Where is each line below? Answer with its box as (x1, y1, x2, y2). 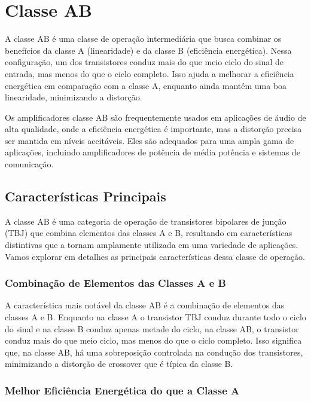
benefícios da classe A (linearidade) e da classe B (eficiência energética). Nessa (5, 44, 292, 56)
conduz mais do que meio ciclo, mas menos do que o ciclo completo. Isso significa (5, 334, 302, 347)
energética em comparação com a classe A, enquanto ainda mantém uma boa (5, 79, 287, 91)
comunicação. (5, 158, 54, 170)
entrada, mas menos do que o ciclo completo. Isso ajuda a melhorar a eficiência (5, 67, 294, 79)
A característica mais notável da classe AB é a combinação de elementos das (5, 299, 285, 311)
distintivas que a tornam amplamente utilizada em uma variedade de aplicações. (5, 238, 298, 251)
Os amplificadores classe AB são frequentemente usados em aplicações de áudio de (5, 111, 306, 123)
